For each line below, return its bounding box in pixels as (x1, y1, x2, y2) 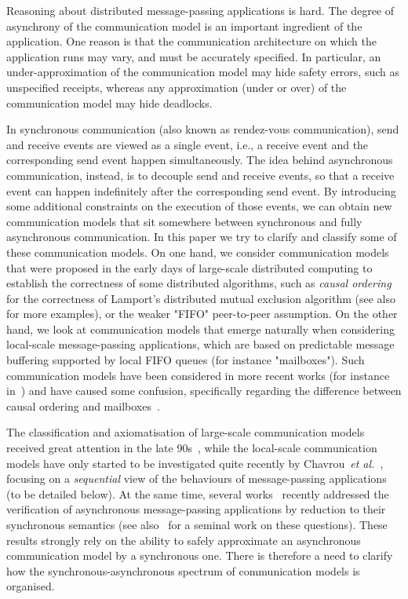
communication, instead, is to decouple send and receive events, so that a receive (6, 166, 395, 183)
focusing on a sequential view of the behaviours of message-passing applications (6, 470, 387, 487)
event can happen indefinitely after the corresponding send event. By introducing (6, 182, 396, 199)
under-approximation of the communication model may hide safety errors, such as (6, 64, 400, 80)
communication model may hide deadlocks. (6, 94, 213, 111)
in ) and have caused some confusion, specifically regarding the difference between (6, 382, 402, 399)
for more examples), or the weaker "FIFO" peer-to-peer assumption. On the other (6, 305, 398, 322)
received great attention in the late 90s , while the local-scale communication (6, 440, 377, 456)
